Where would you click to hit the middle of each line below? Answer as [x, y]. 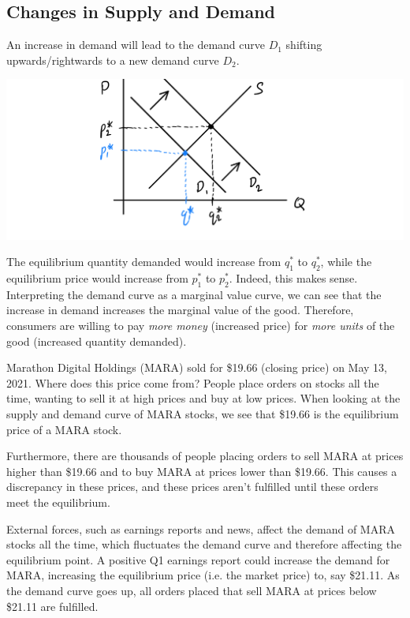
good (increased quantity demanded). [97, 341]
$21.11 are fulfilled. [52, 606]
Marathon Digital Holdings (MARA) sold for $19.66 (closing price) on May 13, [197, 367]
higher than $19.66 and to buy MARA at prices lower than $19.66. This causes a [202, 471]
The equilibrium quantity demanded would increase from [144, 262]
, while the [346, 262]
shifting [304, 45]
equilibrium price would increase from [97, 278]
